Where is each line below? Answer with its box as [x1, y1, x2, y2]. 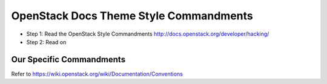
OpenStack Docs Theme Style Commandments [11, 9, 254, 22]
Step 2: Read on [26, 38, 67, 45]
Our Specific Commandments [11, 54, 126, 65]
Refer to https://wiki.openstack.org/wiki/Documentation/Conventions [11, 70, 183, 77]
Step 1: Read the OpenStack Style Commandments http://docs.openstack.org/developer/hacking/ [26, 30, 269, 37]
